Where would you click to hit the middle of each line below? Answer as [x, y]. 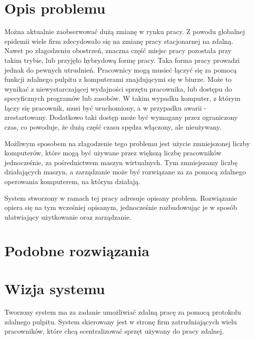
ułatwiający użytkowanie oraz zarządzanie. [68, 217]
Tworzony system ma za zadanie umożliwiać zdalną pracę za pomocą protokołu [123, 311]
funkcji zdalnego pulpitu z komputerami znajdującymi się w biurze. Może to [118, 79]
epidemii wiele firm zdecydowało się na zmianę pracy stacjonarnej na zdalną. [119, 41]
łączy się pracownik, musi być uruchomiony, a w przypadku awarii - [106, 107]
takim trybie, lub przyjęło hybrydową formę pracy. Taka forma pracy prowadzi [122, 60]
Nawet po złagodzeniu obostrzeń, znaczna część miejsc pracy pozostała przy [118, 50]
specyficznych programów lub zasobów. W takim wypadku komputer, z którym [123, 98]
